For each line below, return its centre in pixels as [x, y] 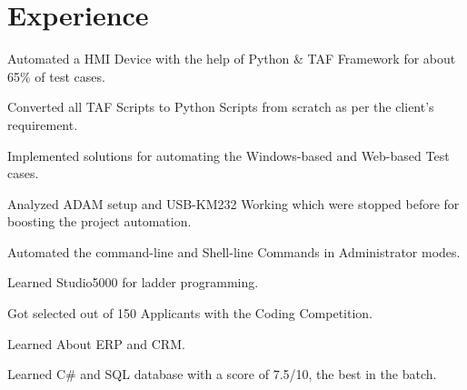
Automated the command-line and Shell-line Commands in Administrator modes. [234, 251]
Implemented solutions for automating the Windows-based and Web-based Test [229, 155]
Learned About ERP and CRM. [96, 343]
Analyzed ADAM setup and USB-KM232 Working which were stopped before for [233, 203]
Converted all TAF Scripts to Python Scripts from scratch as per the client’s [221, 107]
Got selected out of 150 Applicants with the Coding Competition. [190, 313]
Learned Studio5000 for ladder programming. [133, 282]
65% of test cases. [56, 76]
